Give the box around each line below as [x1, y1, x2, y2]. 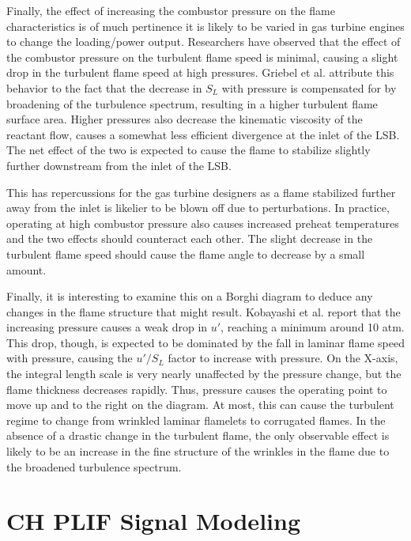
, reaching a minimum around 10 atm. [221, 319, 405, 335]
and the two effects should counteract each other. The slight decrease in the [6, 230, 373, 247]
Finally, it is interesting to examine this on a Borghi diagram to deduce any [6, 288, 373, 305]
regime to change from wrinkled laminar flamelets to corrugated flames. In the [6, 411, 386, 428]
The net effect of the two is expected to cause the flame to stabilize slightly [6, 142, 371, 158]
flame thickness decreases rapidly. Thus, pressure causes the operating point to [6, 380, 387, 397]
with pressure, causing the [6, 350, 133, 366]
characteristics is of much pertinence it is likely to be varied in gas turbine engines [6, 17, 405, 34]
